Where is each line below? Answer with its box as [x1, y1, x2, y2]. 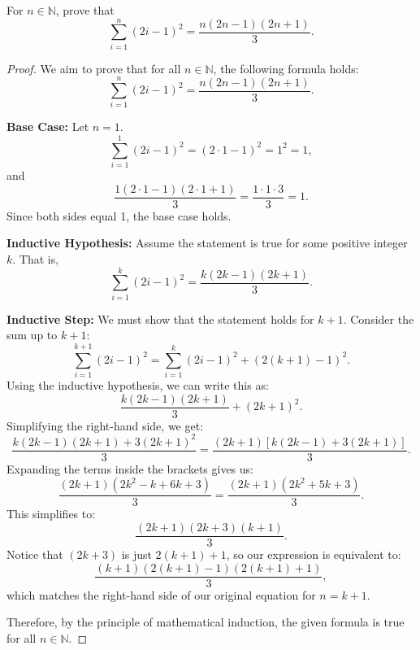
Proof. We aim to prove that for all [6, 59, 181, 76]
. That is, [12, 251, 59, 267]
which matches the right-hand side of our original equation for [6, 586, 316, 603]
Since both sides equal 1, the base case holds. [6, 207, 232, 224]
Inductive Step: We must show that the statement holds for [6, 310, 314, 327]
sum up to [6, 326, 58, 343]
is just [121, 546, 152, 563]
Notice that [6, 546, 63, 563]
